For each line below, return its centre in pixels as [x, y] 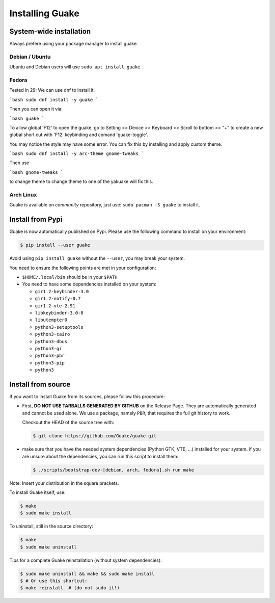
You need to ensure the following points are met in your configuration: [83, 268]
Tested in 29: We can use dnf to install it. [52, 90]
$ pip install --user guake [55, 245]
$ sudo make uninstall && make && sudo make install [87, 574]
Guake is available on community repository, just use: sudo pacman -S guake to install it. [105, 205]
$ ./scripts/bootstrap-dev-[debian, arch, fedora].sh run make [114, 470]
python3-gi [48, 348]
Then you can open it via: [36, 109]
